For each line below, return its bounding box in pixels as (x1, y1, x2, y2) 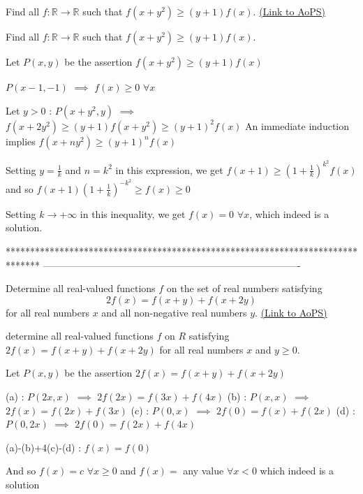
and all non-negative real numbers (101, 305, 247, 319)
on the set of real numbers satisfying (166, 281, 323, 296)
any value (183, 463, 224, 478)
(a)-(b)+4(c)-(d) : (6, 439, 82, 454)
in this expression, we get (115, 162, 223, 177)
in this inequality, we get (80, 206, 186, 221)
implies (6, 133, 36, 148)
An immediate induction (245, 118, 350, 133)
